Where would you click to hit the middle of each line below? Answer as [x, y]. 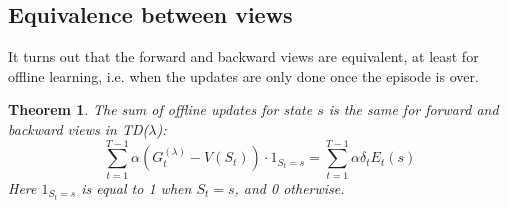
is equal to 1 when [136, 187]
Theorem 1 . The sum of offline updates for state [160, 109]
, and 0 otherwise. [289, 187]
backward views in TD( [78, 128]
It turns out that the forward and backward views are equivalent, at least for [243, 56]
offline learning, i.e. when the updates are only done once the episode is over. [243, 75]
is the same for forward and [413, 109]
